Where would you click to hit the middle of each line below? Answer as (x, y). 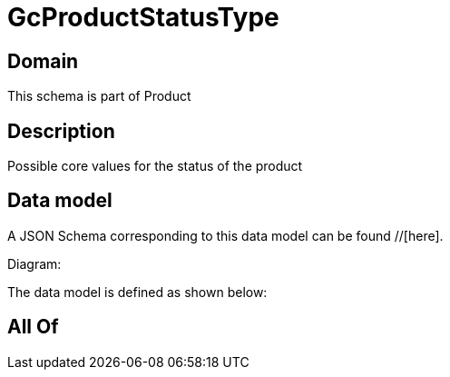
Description (61, 131)
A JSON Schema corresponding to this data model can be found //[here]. (225, 235)
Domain (43, 61)
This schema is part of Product (99, 96)
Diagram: (34, 263)
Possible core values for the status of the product (155, 166)
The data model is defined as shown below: (137, 292)
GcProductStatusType (143, 17)
